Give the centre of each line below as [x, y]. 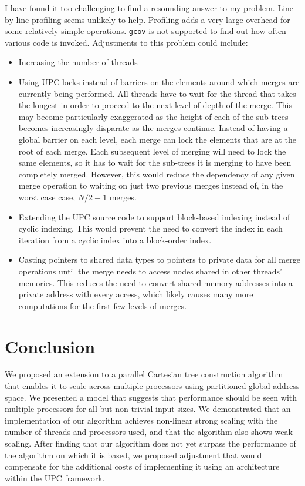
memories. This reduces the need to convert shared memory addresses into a [155, 282]
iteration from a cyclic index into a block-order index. [115, 239]
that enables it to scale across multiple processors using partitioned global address [152, 386]
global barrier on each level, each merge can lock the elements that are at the [157, 139]
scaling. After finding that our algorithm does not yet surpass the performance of [150, 443]
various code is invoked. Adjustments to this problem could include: [126, 42]
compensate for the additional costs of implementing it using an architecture [142, 466]
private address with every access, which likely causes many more [136, 294]
